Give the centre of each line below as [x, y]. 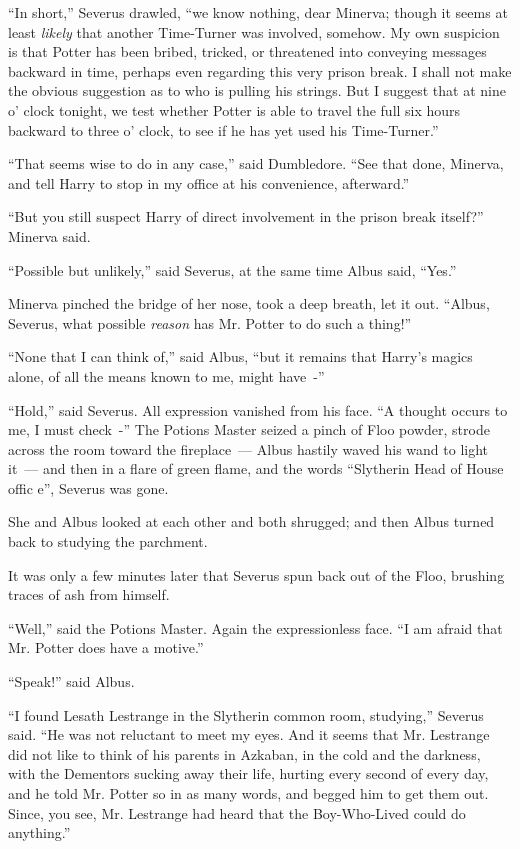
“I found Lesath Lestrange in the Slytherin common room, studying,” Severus [246, 714]
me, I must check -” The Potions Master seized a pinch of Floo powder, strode [249, 429]
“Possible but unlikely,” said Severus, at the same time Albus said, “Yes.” [232, 269]
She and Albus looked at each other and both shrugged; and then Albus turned [251, 521]
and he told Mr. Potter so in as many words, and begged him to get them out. [248, 793]
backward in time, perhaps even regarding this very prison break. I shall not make [260, 70]
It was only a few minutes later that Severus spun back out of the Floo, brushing [256, 574]
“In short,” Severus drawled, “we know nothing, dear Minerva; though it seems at [258, 12]
